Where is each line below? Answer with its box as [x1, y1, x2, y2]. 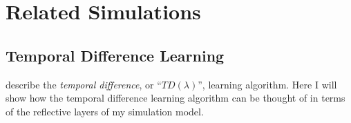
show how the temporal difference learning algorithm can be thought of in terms [6, 91, 345, 105]
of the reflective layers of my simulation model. [6, 104, 204, 118]
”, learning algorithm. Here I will [198, 77, 337, 91]
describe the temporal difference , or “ [6, 77, 162, 91]
